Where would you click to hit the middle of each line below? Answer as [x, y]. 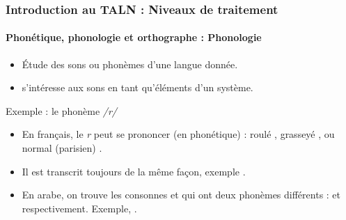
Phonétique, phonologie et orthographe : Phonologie [134, 37]
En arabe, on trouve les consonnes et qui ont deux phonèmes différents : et [181, 195]
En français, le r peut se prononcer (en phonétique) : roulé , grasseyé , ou [178, 134]
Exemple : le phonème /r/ [62, 110]
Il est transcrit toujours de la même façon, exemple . [134, 171]
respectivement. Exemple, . [79, 208]
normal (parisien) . [62, 148]
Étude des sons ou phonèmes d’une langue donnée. [130, 64]
